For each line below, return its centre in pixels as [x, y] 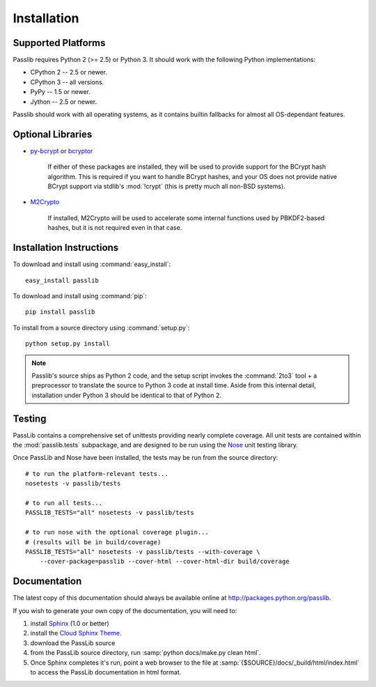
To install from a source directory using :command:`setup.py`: [101, 327]
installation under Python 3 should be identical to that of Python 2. [127, 395]
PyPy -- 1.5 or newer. [60, 92]
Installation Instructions [66, 248]
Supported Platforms [59, 43]
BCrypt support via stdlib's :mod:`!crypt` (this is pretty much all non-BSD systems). [166, 186]
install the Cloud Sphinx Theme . [76, 633]
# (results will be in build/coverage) [93, 542]
